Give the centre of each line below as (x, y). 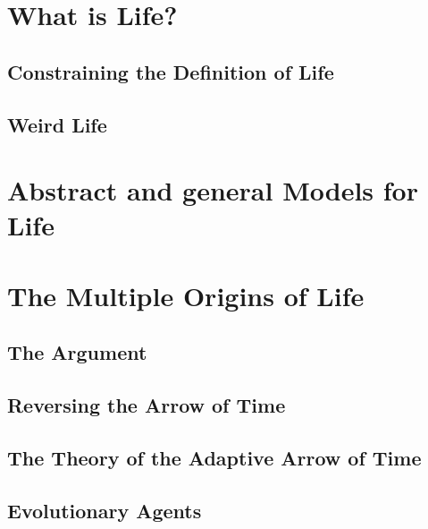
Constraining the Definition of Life (171, 71)
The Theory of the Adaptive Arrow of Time (214, 457)
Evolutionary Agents (105, 510)
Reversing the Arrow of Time (147, 405)
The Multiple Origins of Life (186, 295)
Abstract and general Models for (213, 190)
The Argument (77, 352)
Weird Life (57, 124)
